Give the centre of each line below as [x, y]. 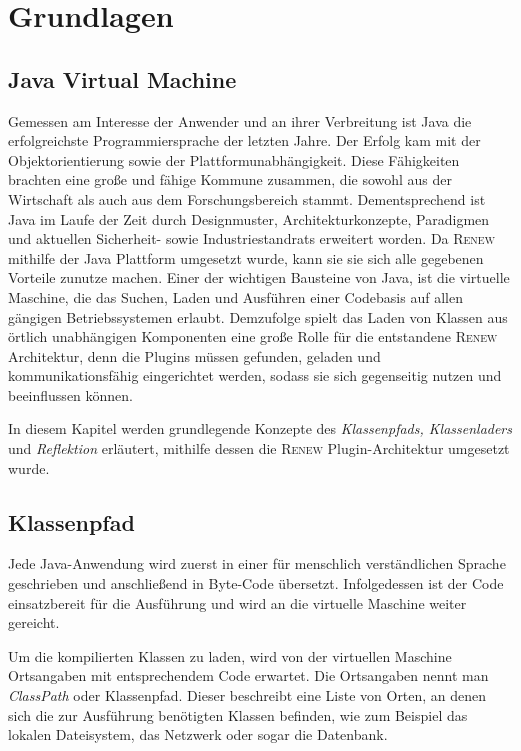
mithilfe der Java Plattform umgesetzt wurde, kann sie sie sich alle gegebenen [246, 257]
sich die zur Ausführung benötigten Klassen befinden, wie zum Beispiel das [238, 714]
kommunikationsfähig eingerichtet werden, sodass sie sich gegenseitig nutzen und [255, 375]
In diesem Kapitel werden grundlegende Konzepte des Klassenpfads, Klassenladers [260, 428]
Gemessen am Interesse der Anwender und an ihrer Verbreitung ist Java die [240, 120]
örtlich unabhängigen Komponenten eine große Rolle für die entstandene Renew [253, 336]
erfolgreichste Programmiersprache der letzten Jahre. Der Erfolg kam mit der [244, 140]
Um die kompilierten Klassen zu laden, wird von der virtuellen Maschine [230, 655]
